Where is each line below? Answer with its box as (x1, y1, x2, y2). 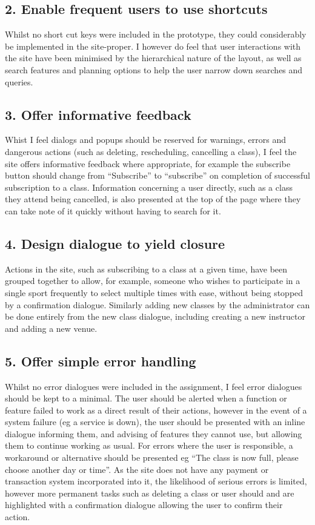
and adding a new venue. (5, 322, 98, 334)
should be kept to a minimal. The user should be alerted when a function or (5, 392, 287, 404)
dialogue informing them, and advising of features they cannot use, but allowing (5, 427, 302, 440)
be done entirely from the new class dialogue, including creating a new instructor (5, 310, 305, 323)
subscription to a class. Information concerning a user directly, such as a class (5, 180, 293, 193)
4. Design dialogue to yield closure (5, 234, 225, 253)
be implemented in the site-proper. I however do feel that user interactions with (5, 39, 301, 52)
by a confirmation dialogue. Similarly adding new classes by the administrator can (5, 298, 310, 311)
